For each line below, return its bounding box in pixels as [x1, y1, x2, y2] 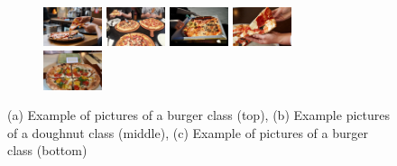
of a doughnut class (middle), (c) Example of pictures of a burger [7, 123, 368, 142]
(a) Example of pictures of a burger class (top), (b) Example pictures [7, 106, 390, 124]
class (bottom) [7, 141, 88, 160]
